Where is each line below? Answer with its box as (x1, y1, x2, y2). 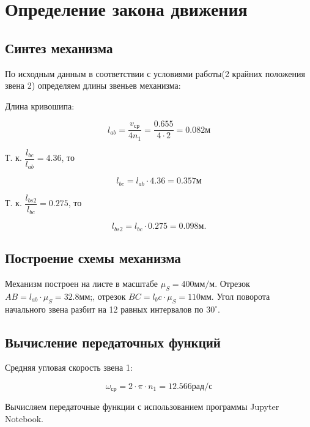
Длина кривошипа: (5, 99, 75, 112)
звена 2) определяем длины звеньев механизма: (5, 79, 181, 92)
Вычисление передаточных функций (5, 332, 221, 351)
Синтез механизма (5, 38, 113, 57)
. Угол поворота (211, 289, 270, 302)
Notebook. (5, 412, 44, 425)
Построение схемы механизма (5, 248, 181, 267)
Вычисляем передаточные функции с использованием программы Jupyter (5, 400, 279, 413)
